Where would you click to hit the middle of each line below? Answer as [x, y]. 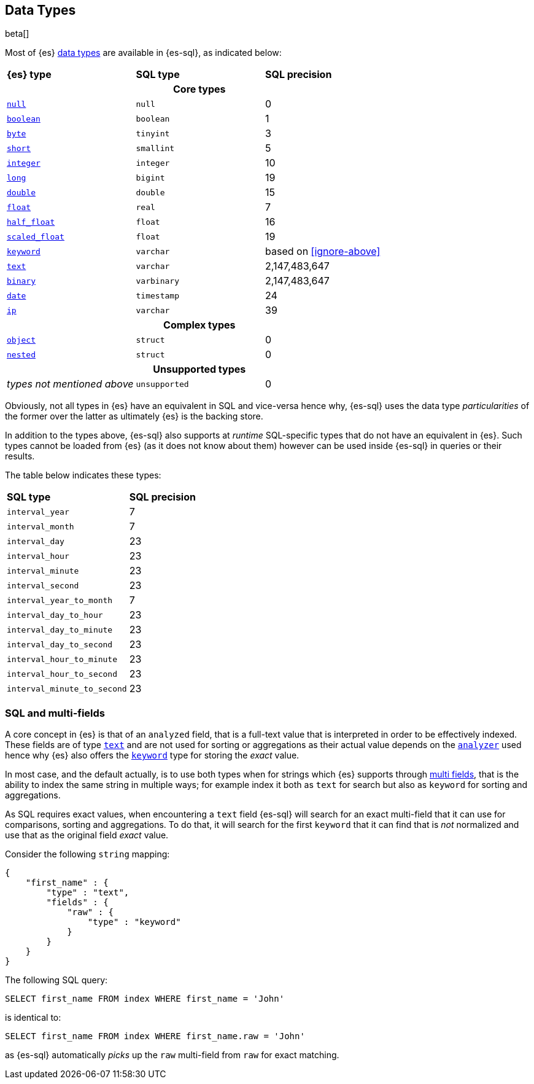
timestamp [157, 295]
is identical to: [33, 1018]
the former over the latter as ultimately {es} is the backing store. [134, 416]
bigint [150, 177]
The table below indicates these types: [83, 475]
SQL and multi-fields [55, 713]
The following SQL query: [56, 980]
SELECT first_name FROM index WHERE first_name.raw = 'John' [155, 1036]
